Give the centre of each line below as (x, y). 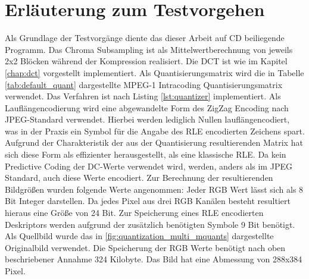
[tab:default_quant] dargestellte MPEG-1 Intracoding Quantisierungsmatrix (144, 84)
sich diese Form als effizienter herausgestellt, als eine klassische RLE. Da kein (146, 154)
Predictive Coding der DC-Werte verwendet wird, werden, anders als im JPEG (149, 166)
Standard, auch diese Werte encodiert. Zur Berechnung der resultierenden (139, 178)
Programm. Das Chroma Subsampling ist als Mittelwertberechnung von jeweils (149, 49)
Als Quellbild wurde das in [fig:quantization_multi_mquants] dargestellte (139, 236)
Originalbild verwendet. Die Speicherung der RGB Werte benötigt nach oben (145, 247)
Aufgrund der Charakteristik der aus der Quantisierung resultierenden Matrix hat (154, 142)
